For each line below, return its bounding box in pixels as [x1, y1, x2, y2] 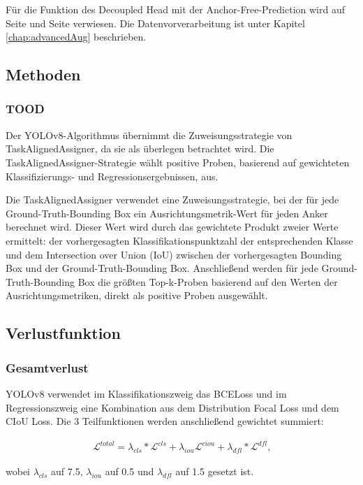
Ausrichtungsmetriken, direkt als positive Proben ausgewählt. [6, 288, 268, 303]
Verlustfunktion [6, 322, 121, 344]
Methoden [6, 64, 81, 85]
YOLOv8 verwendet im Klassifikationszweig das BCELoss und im [6, 386, 287, 400]
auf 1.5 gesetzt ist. [175, 464, 254, 479]
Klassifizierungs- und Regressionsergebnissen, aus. [6, 168, 218, 183]
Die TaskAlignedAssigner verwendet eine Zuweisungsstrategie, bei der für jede [6, 192, 339, 207]
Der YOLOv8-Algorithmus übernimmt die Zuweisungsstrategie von [6, 127, 292, 142]
